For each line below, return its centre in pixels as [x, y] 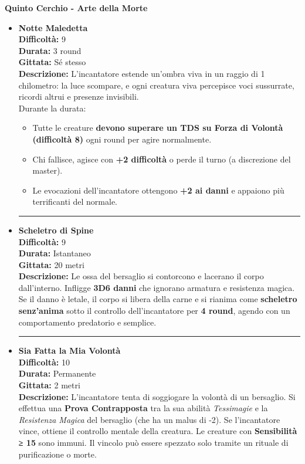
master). [48, 170]
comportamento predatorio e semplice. [87, 322]
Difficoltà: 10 [44, 362]
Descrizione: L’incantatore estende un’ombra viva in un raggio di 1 [142, 73]
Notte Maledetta [53, 27]
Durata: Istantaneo [55, 253]
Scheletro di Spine [56, 230]
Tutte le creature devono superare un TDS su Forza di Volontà [158, 128]
